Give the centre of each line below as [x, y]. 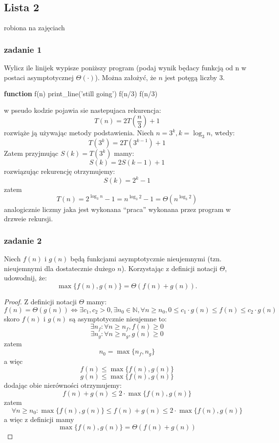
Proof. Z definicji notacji [40, 302]
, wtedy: [223, 133]
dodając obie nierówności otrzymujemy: [63, 385]
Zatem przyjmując [31, 153]
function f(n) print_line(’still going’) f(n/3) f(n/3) [81, 94]
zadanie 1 [23, 49]
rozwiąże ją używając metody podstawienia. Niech [79, 133]
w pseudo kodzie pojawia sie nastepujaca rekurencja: [83, 110]
